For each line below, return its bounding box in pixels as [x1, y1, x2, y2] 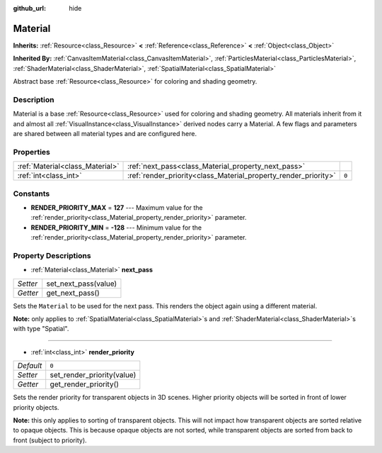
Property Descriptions [13, 250, 91, 260]
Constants [13, 189, 50, 198]
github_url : [13, 4, 46, 12]
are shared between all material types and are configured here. [13, 130, 197, 138]
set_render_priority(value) [50, 370, 137, 380]
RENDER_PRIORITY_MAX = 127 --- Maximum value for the [30, 203, 203, 212]
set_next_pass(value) [46, 279, 117, 289]
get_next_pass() [46, 288, 100, 298]
